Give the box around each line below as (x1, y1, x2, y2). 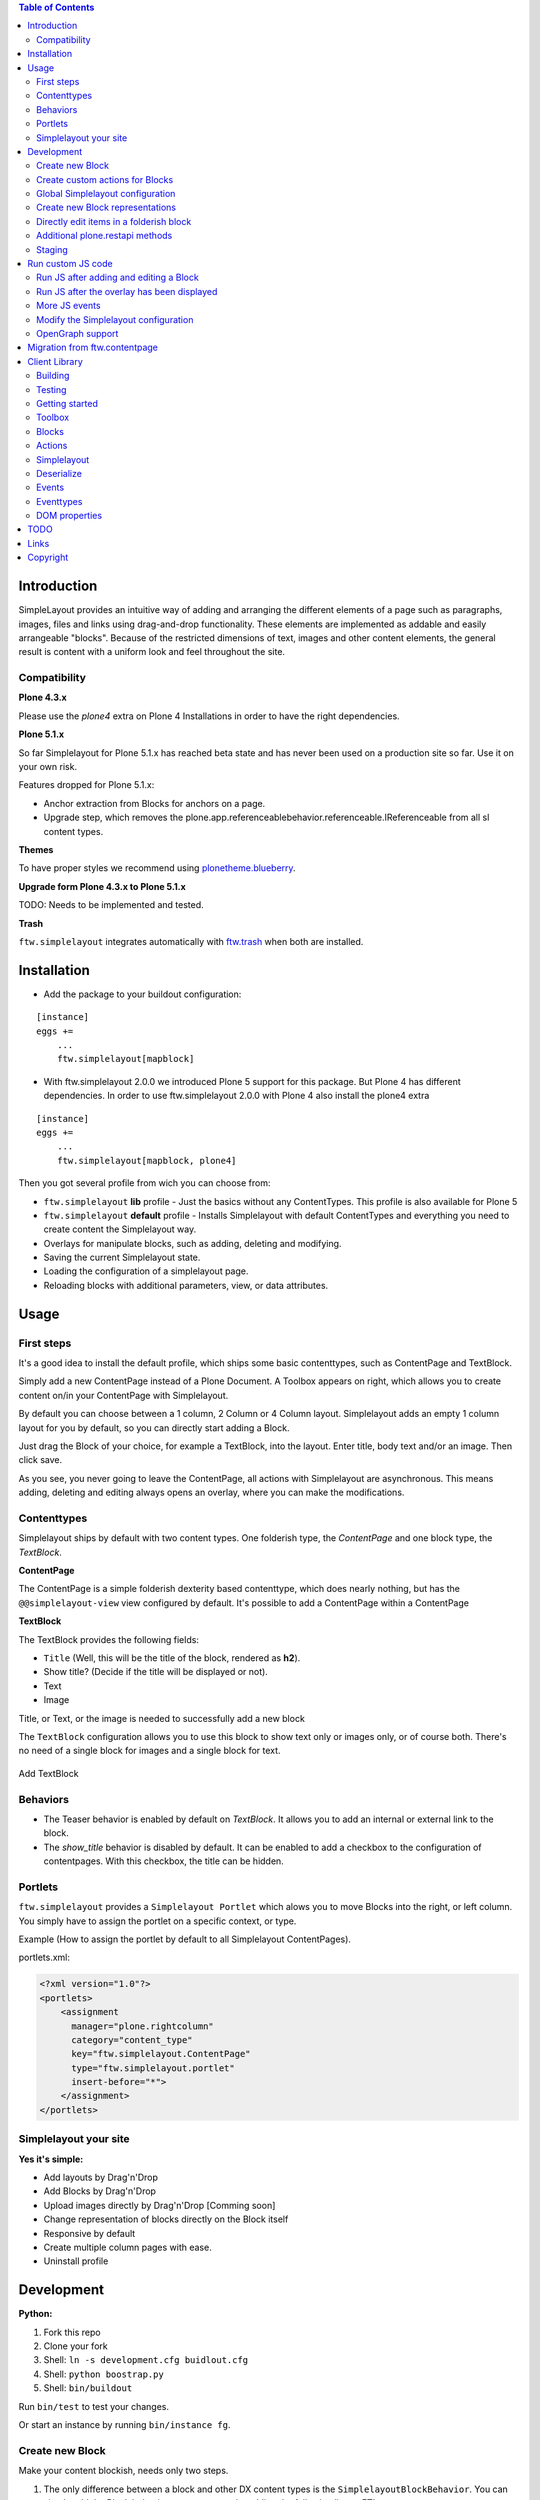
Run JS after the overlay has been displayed (36, 285, 218, 297)
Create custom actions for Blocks (36, 173, 174, 185)
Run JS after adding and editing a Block (36, 271, 199, 284)
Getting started (36, 397, 99, 409)
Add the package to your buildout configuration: (43, 988, 242, 1000)
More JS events (36, 300, 101, 312)
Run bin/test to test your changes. (18, 2400, 170, 2412)
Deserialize (36, 467, 82, 479)
